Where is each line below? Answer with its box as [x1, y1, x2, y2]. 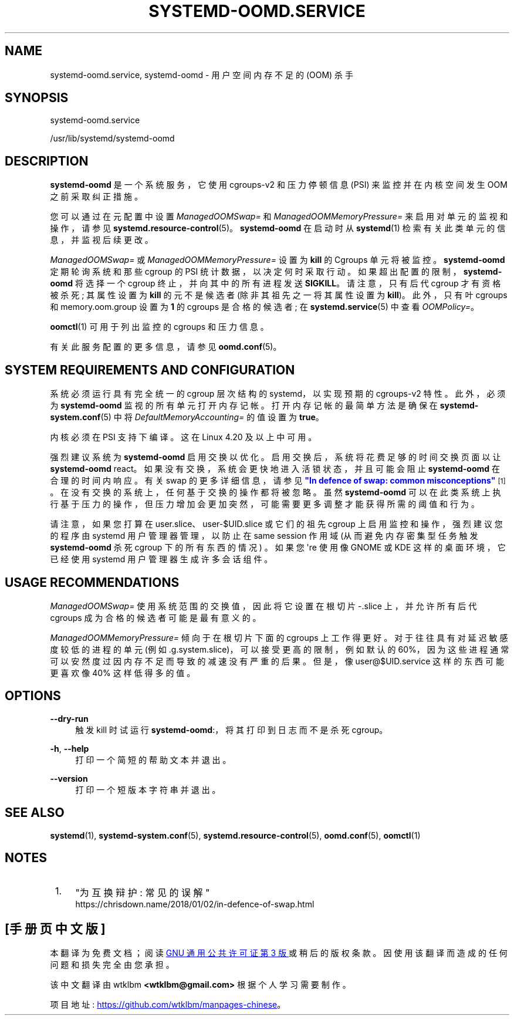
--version [50, 773, 88, 783]
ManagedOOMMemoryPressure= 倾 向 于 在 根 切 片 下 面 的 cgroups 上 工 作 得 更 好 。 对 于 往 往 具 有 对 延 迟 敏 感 [50, 632, 508, 643]
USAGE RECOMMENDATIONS [5, 575, 180, 590]
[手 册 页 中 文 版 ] [5, 921, 106, 936]
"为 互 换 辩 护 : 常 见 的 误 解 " [75, 886, 210, 899]
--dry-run [50, 713, 89, 724]
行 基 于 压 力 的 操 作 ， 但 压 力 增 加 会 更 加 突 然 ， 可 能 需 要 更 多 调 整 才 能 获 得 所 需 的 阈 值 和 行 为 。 [50, 499, 479, 509]
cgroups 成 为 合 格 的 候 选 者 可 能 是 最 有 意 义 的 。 [50, 612, 261, 623]
